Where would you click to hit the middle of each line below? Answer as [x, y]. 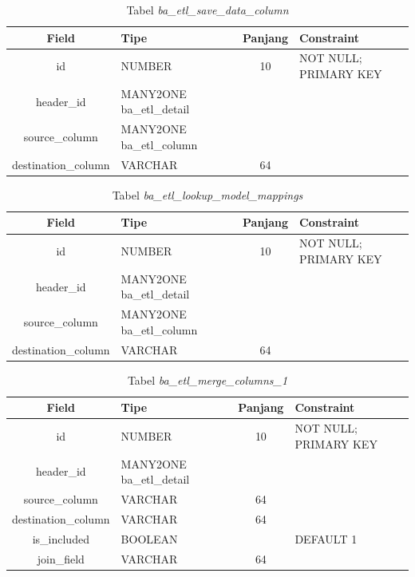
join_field [61, 558]
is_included [61, 538]
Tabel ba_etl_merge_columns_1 [207, 379]
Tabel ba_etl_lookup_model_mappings [207, 194]
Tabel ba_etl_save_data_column [207, 10]
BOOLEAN [149, 538]
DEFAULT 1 [326, 538]
